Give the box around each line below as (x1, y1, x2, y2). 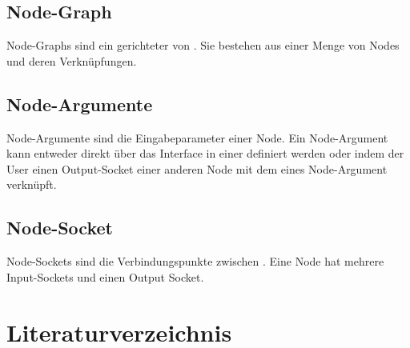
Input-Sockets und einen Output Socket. (6, 268, 204, 285)
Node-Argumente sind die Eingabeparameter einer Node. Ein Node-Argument (6, 129, 388, 146)
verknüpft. (6, 176, 57, 193)
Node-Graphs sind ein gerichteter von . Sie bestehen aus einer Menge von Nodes (6, 37, 400, 54)
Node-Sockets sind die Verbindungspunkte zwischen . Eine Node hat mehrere (6, 253, 384, 270)
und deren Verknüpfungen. (6, 52, 137, 69)
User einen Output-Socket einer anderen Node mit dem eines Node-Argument (6, 160, 388, 177)
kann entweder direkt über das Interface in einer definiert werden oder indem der (6, 145, 404, 162)
